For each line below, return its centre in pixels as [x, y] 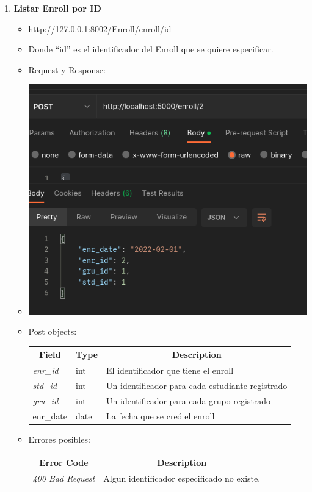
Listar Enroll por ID [57, 8]
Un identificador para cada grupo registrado [189, 400]
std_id [45, 386]
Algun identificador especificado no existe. [182, 478]
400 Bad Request [64, 478]
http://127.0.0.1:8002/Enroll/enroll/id [100, 28]
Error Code [64, 462]
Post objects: [53, 331]
